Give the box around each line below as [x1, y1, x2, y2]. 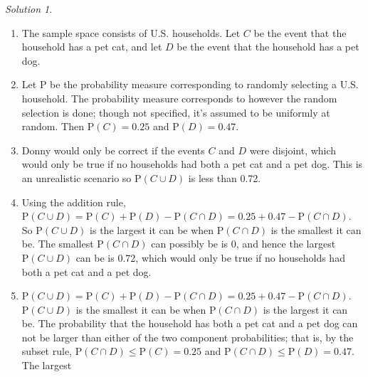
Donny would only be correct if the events [21, 142, 205, 157]
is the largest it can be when [90, 222, 214, 237]
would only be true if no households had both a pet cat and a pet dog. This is [21, 156, 363, 171]
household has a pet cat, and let [21, 39, 162, 54]
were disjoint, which [249, 142, 337, 157]
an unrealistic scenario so [21, 170, 132, 185]
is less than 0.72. [188, 170, 261, 185]
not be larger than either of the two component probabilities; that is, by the [21, 329, 354, 344]
